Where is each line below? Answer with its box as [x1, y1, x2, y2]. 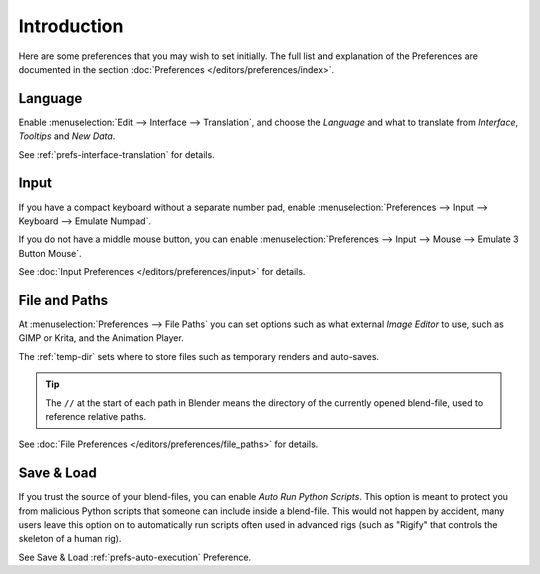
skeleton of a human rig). [18, 533, 122, 545]
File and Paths [18, 291, 109, 309]
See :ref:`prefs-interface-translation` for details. [18, 148, 215, 160]
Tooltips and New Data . [18, 130, 116, 142]
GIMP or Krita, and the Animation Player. [18, 332, 184, 344]
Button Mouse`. [18, 247, 82, 259]
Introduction [18, 15, 124, 37]
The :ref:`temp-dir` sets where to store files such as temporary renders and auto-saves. [18, 350, 380, 362]
